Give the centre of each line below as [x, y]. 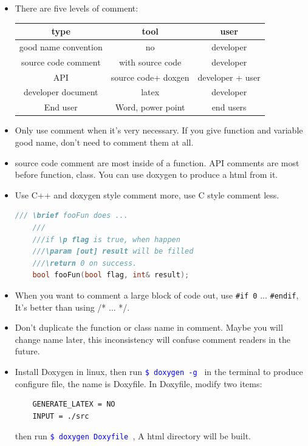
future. [27, 351]
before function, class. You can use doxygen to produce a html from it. [146, 174]
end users [229, 107]
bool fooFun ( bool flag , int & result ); [111, 275]
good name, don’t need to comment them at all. [104, 142]
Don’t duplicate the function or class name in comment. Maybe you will [149, 327]
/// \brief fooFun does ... [71, 216]
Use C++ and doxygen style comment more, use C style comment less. [147, 194]
